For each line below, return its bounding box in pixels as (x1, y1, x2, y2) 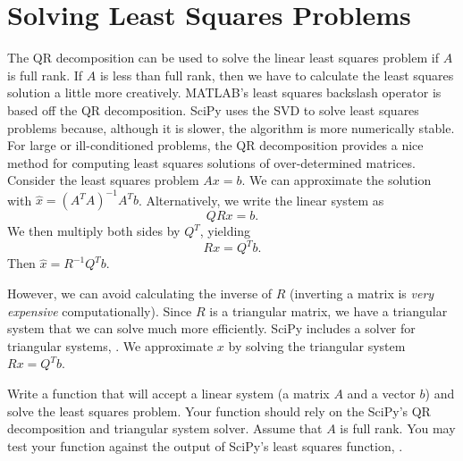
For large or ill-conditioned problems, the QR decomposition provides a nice (7, 136, 424, 155)
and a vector (347, 384, 416, 403)
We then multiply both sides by (7, 222, 181, 240)
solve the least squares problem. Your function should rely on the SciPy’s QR (7, 401, 431, 420)
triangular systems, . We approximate (7, 336, 214, 355)
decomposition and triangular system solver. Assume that (7, 419, 323, 438)
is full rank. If (7, 65, 83, 84)
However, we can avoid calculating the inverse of (7, 284, 273, 303)
